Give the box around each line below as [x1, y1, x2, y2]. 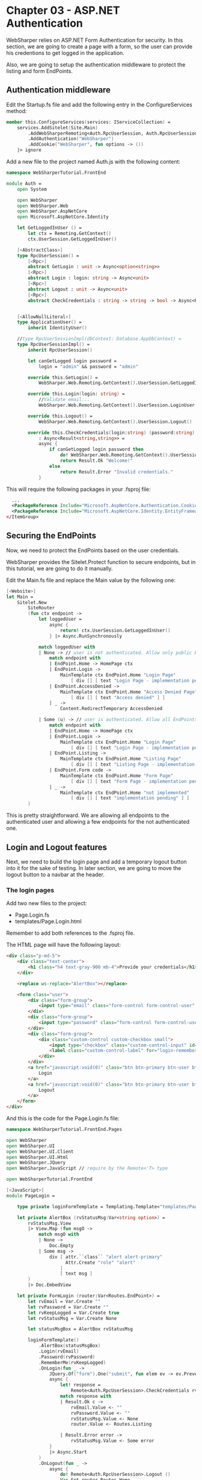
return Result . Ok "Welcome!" [60, 458, 133, 464]
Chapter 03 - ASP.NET [6, 4, 120, 18]
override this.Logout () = [28, 413, 93, 419]
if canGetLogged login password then [49, 446, 144, 453]
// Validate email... [38, 397, 90, 403]
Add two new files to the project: [6, 900, 87, 907]
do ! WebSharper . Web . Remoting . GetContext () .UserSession [60, 452, 200, 458]
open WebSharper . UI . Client [6, 1148, 74, 1155]
